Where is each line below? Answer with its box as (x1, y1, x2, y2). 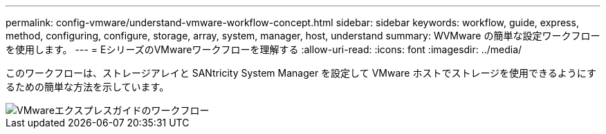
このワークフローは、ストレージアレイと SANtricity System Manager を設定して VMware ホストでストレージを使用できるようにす (6, 67, 596, 79)
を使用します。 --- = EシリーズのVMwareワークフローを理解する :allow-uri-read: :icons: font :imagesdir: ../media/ (6, 44, 522, 55)
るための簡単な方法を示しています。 (6, 81, 169, 93)
